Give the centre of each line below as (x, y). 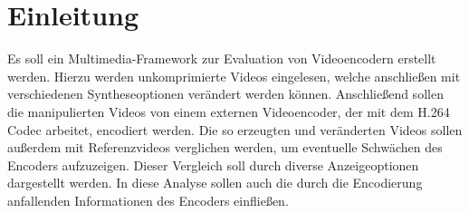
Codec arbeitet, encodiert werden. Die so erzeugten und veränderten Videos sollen (235, 129)
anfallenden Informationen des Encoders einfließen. (148, 200)
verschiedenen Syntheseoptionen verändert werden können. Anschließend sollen (225, 94)
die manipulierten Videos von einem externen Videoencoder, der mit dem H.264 (229, 111)
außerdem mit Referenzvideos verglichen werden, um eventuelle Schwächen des (225, 147)
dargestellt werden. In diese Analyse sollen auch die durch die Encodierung (215, 183)
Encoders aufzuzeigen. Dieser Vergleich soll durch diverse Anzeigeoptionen (213, 165)
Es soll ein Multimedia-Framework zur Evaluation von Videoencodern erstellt (222, 58)
